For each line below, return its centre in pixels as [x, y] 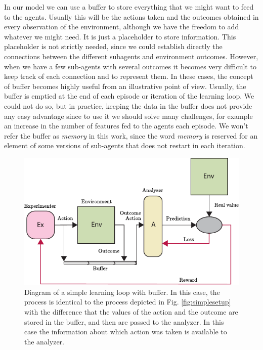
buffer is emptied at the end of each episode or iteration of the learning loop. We [129, 96]
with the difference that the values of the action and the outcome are [131, 312]
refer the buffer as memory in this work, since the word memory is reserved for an [131, 135]
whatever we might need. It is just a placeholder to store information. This [120, 36]
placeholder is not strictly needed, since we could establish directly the [113, 46]
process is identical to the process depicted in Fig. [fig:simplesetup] [128, 302]
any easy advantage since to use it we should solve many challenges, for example [128, 116]
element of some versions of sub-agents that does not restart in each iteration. [125, 145]
